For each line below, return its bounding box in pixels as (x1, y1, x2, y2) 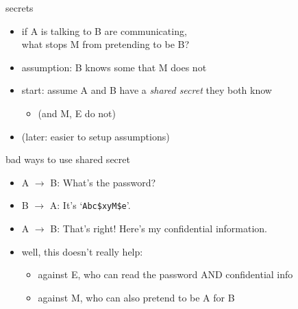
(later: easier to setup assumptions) (21, 129, 170, 143)
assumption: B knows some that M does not (21, 60, 207, 74)
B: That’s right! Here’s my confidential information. (50, 221, 268, 235)
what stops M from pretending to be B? (21, 37, 190, 51)
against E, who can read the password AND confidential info (38, 267, 293, 282)
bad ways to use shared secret (5, 152, 130, 166)
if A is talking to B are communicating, (21, 23, 187, 38)
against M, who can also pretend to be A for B (38, 290, 235, 304)
